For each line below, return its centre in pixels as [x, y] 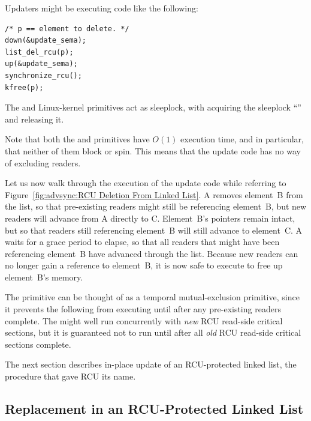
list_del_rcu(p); [39, 52]
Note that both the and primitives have [77, 139]
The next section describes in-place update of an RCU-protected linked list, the [151, 364]
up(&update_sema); [41, 64]
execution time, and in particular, [242, 139]
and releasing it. [34, 119]
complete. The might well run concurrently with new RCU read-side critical [144, 320]
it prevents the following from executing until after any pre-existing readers [143, 309]
